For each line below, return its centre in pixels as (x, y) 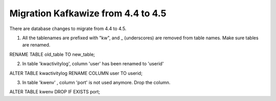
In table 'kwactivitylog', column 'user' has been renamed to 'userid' (93, 64)
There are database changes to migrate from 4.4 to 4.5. (68, 29)
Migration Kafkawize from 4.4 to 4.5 (88, 13)
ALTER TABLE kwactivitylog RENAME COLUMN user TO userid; (76, 73)
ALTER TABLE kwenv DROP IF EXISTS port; (55, 92)
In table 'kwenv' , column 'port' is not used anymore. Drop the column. (96, 82)
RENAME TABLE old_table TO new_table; (52, 54)
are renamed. (36, 45)
